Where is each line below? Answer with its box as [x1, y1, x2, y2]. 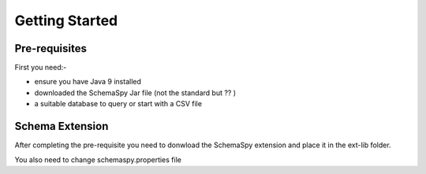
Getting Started [14, 12, 118, 29]
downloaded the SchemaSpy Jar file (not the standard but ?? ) [34, 87, 237, 98]
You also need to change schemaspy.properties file [14, 154, 181, 165]
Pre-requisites [14, 42, 87, 55]
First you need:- [14, 63, 67, 72]
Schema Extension [14, 120, 109, 133]
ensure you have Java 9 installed [34, 77, 142, 87]
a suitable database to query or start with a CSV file [34, 99, 203, 109]
